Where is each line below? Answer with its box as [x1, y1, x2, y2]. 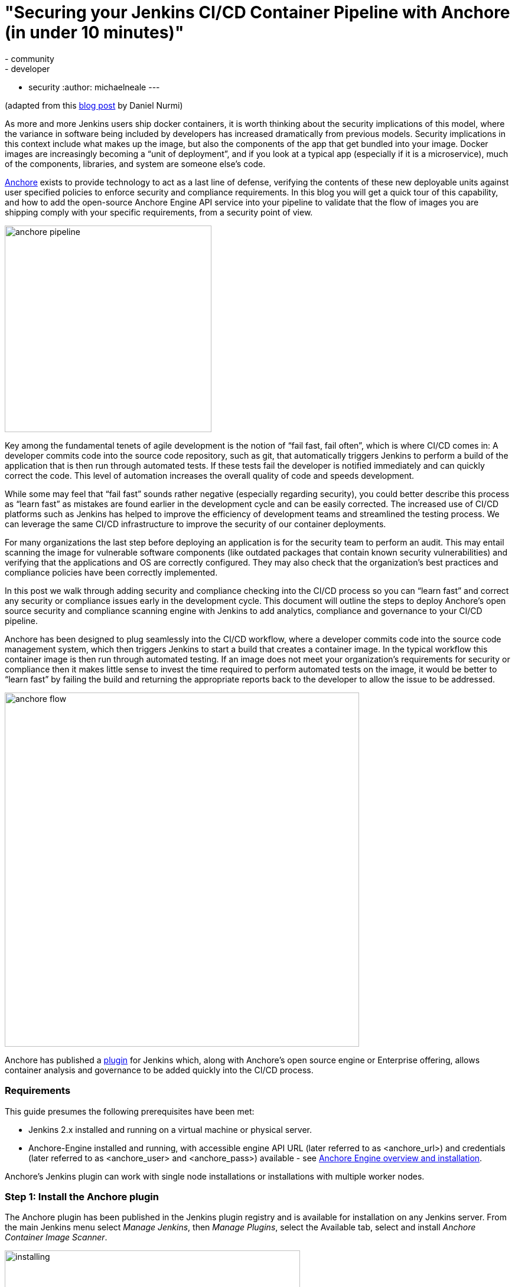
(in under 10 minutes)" [5, 22, 184, 43]
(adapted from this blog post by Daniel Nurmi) [5, 100, 183, 110]
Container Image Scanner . [5, 1232, 107, 1243]
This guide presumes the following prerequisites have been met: [5, 1106, 255, 1116]
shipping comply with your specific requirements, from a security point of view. [5, 207, 313, 217]
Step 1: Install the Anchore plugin [5, 1190, 159, 1203]
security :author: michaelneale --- [28, 81, 160, 92]
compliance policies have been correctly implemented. [5, 567, 218, 577]
